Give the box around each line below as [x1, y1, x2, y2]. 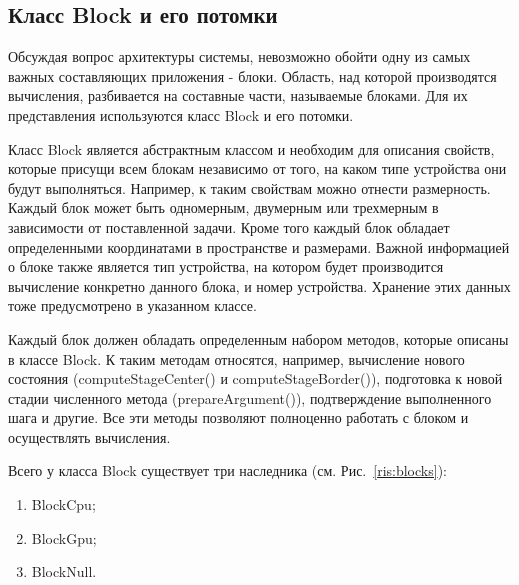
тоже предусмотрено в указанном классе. [8, 295, 257, 316]
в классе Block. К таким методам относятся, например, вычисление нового [8, 348, 465, 369]
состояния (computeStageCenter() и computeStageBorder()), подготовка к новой [8, 368, 503, 389]
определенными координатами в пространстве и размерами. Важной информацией [8, 236, 510, 257]
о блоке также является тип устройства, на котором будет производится [8, 256, 444, 277]
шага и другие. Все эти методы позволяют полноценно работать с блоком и [8, 407, 469, 428]
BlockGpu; [31, 527, 97, 548]
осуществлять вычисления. [8, 426, 171, 447]
